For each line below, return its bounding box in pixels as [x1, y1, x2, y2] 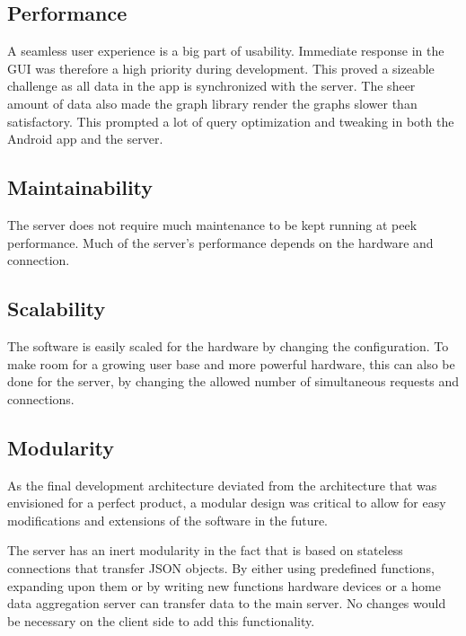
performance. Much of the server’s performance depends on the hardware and [7, 233, 434, 252]
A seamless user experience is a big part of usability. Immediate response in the [7, 41, 444, 60]
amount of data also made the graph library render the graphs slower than [7, 93, 418, 112]
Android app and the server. [7, 129, 163, 148]
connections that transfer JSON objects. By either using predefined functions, [7, 558, 435, 577]
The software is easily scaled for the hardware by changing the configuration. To [7, 336, 449, 355]
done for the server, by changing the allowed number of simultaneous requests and [7, 372, 460, 391]
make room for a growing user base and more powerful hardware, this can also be [7, 354, 455, 373]
